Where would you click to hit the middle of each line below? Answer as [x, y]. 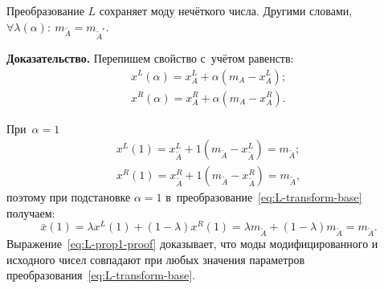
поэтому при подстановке [69, 197]
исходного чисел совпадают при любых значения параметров [156, 259]
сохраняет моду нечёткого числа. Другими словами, [226, 10]
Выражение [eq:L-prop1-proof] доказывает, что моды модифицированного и [192, 244]
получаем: [31, 212]
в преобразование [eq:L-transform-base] [264, 197]
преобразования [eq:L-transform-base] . [101, 275]
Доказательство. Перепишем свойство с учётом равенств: [150, 57]
